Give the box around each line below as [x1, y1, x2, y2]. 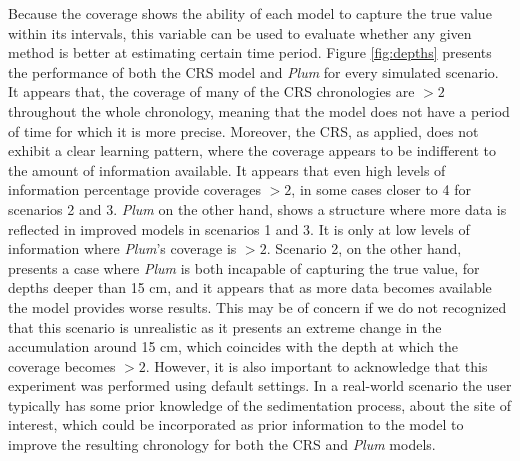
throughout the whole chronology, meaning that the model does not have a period [8, 100, 510, 121]
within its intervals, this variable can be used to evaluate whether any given [8, 22, 472, 43]
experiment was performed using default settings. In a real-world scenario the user [8, 375, 512, 396]
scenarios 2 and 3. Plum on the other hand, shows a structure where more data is [8, 198, 507, 219]
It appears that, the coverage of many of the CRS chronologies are [8, 81, 415, 102]
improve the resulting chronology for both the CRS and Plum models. [8, 434, 436, 455]
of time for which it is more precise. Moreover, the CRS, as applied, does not [8, 120, 479, 141]
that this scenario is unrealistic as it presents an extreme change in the [8, 316, 442, 337]
